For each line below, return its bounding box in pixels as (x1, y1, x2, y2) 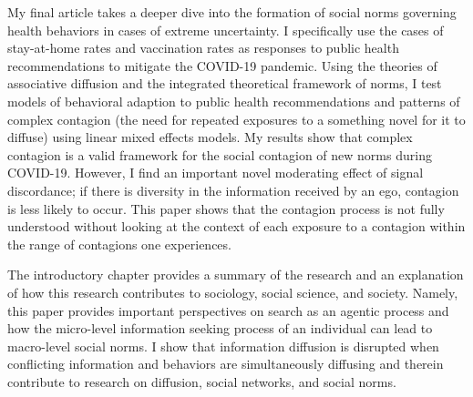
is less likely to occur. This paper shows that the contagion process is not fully (7, 198, 445, 218)
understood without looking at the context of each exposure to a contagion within (7, 217, 466, 236)
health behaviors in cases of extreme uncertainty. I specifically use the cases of (7, 20, 444, 39)
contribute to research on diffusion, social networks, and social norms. (7, 372, 396, 391)
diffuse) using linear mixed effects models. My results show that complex (7, 127, 413, 147)
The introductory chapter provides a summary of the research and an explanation (7, 265, 464, 284)
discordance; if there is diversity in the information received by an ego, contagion (7, 180, 459, 199)
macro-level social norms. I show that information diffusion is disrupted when (7, 336, 439, 355)
